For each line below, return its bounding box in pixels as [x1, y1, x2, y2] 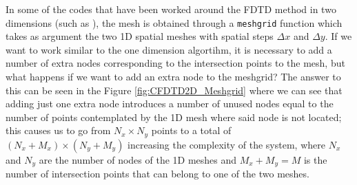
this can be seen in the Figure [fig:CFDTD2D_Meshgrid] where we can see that [6, 83, 343, 97]
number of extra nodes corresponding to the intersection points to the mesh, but [6, 56, 345, 70]
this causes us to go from [6, 123, 111, 138]
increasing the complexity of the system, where [127, 137, 325, 151]
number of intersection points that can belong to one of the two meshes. [6, 166, 309, 181]
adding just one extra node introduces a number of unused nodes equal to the [6, 96, 334, 111]
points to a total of [151, 123, 232, 138]
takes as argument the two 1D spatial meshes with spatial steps [6, 29, 274, 43]
